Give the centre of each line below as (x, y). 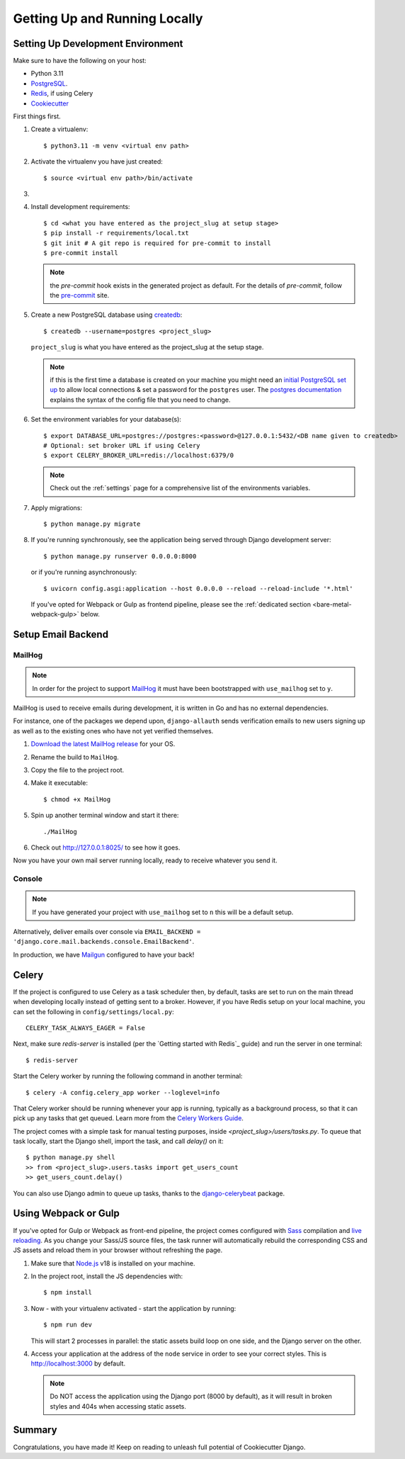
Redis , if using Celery (62, 94)
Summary (35, 1430)
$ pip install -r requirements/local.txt (116, 233)
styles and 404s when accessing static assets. (118, 1406)
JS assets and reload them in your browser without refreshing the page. (118, 1250)
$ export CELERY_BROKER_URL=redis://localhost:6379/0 (138, 456)
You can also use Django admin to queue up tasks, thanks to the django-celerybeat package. (149, 1193)
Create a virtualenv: (59, 129)
